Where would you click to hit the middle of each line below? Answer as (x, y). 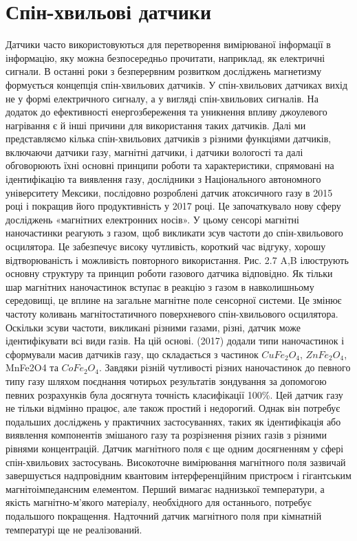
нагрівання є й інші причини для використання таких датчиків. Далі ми (156, 125)
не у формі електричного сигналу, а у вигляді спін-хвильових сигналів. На (162, 98)
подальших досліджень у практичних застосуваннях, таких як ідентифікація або (173, 421)
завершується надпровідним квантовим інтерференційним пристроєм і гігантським (178, 475)
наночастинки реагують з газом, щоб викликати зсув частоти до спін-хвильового (174, 233)
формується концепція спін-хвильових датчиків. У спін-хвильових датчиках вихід (177, 84)
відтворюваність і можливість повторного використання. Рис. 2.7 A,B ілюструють (177, 260)
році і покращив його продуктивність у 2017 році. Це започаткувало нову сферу (173, 206)
